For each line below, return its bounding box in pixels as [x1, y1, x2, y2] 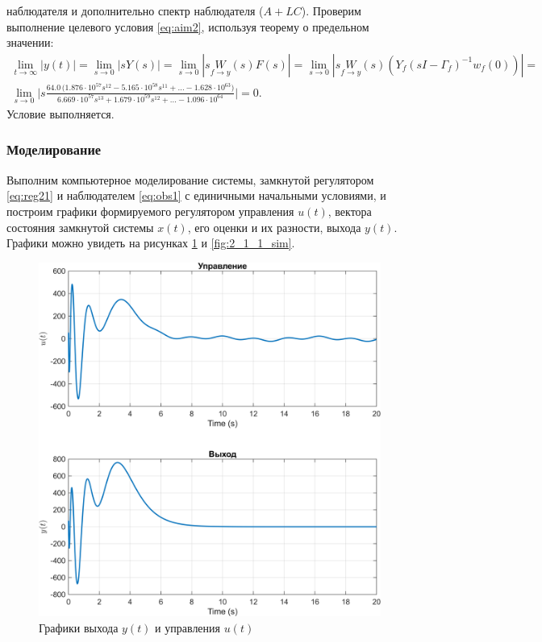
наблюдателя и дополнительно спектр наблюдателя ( [6, 2, 264, 19]
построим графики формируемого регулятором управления [6, 202, 294, 219]
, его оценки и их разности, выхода [187, 218, 361, 235]
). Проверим [301, 2, 361, 19]
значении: [6, 34, 54, 51]
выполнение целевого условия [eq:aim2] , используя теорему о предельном [6, 18, 369, 35]
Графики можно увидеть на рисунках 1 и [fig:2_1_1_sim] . [6, 234, 295, 251]
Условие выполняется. [6, 105, 115, 122]
